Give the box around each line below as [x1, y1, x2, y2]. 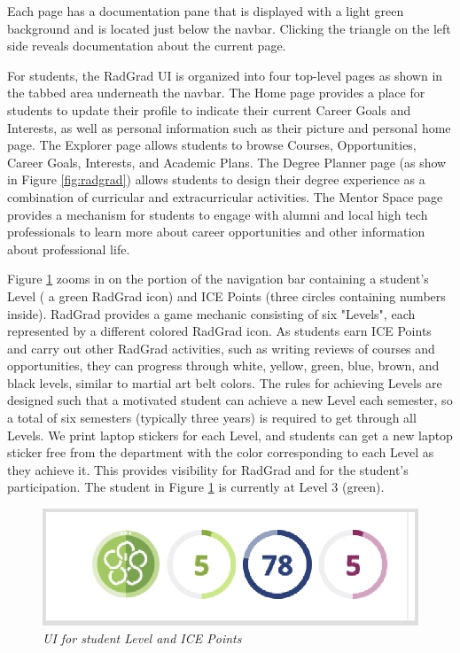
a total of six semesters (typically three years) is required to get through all [7, 408, 417, 427]
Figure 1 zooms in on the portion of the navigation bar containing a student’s [7, 269, 429, 288]
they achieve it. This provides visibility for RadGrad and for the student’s [7, 460, 409, 478]
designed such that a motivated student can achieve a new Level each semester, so [7, 391, 453, 409]
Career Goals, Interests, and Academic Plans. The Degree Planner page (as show [7, 152, 447, 171]
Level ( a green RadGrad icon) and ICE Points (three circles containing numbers [7, 286, 446, 305]
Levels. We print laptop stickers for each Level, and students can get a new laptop [7, 425, 453, 444]
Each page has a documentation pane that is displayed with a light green [7, 2, 404, 19]
